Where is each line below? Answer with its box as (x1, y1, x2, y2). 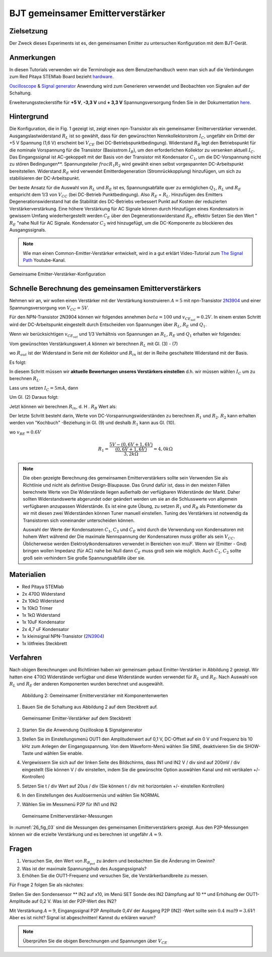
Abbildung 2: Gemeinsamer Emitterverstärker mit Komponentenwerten (22, 692, 168, 699)
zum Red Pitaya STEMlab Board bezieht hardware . (9, 74, 114, 80)
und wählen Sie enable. (34, 750, 83, 756)
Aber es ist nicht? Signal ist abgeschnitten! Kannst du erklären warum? (9, 914, 156, 921)
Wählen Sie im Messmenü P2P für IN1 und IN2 (22, 802, 118, 808)
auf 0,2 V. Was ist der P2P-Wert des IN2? (31, 898, 117, 905)
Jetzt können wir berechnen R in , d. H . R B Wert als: (9, 403, 117, 411)
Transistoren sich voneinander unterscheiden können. (23, 517, 135, 523)
